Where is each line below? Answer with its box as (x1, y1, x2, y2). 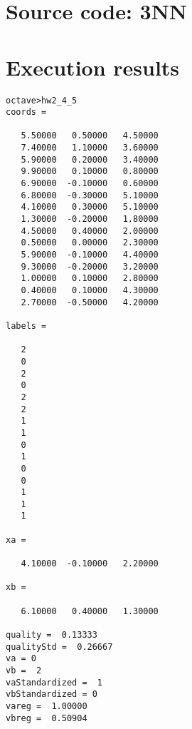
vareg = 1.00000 (6, 700, 87, 711)
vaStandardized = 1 (6, 677, 103, 688)
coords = (6, 107, 47, 118)
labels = (6, 320, 47, 331)
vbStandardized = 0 (6, 689, 97, 700)
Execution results (6, 52, 180, 81)
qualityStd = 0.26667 (6, 641, 113, 652)
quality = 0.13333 (6, 630, 97, 641)
